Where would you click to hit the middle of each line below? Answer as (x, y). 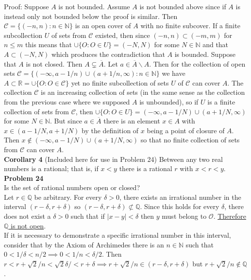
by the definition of (110, 130)
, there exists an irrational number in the (180, 197)
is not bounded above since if (183, 6)
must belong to (184, 216)
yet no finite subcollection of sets (120, 82)
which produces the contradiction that (108, 54)
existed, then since (123, 35)
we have (174, 73)
